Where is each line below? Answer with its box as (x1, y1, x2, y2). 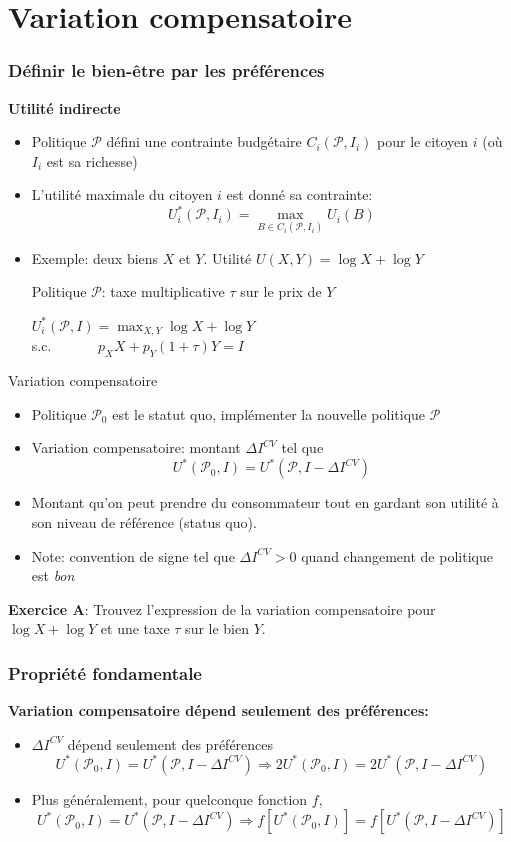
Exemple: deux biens (31, 247, 159, 268)
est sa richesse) (46, 150, 138, 171)
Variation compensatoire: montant (31, 437, 241, 458)
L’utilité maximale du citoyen (31, 184, 213, 205)
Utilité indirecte (8, 97, 121, 118)
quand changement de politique (301, 545, 493, 566)
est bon (31, 565, 75, 586)
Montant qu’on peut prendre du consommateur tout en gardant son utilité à (31, 492, 499, 513)
